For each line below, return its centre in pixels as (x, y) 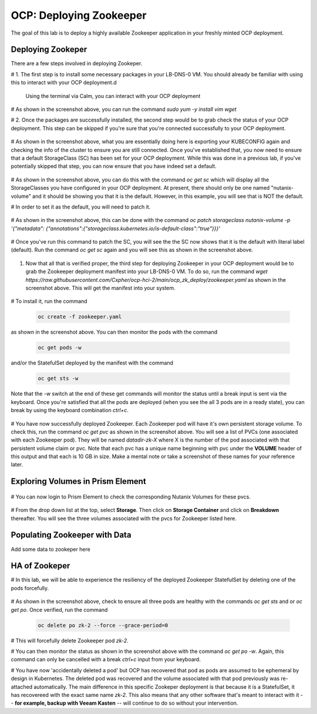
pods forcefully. (30, 588)
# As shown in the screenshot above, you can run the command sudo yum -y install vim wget (124, 109)
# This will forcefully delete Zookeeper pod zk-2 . (70, 641)
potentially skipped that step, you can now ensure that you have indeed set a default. (114, 166)
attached (21, 686)
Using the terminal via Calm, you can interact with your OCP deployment (113, 96)
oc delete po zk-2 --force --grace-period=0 (103, 625)
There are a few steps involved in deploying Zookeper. (77, 63)
